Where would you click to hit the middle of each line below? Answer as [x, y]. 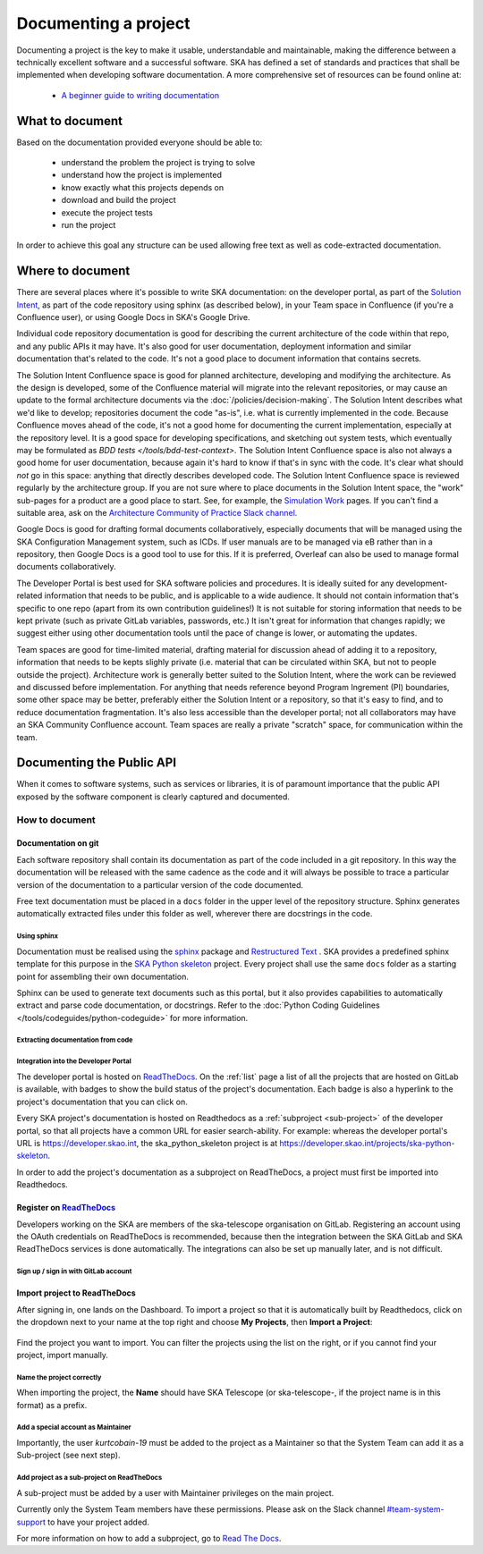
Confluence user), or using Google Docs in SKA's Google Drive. [133, 317]
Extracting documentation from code [75, 1040]
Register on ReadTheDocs [66, 1208]
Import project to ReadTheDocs [76, 1293]
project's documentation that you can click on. [102, 1102]
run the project [89, 224]
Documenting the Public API [97, 763]
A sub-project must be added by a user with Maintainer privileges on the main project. [175, 1492]
